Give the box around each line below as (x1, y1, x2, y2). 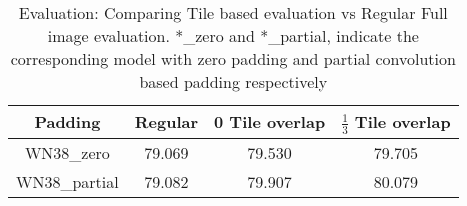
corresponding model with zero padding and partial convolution (10, 47, 456, 70)
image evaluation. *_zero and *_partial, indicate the (47, 24, 419, 47)
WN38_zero (24, 140, 110, 164)
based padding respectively (139, 70, 328, 93)
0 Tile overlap (214, 110, 326, 134)
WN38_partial (16, 169, 119, 193)
